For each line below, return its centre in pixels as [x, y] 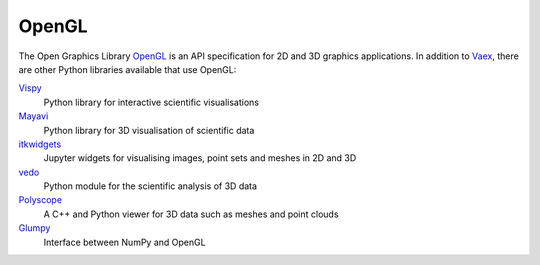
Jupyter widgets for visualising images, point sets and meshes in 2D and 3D [200, 158]
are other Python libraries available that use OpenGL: [127, 69]
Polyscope [40, 200]
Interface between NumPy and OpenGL [124, 242]
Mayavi [33, 116]
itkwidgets [40, 144]
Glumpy [34, 228]
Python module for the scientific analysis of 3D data [150, 186]
